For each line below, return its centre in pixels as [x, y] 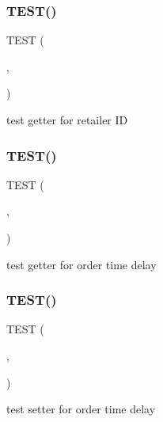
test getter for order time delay [81, 264]
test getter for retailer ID [67, 120]
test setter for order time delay [81, 409]
